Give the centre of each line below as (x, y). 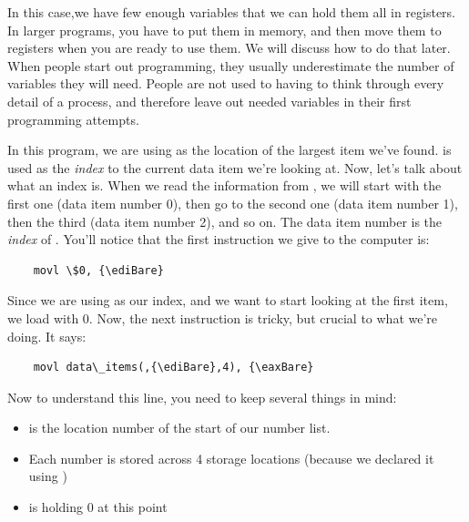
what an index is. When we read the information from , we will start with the (224, 185)
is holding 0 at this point (98, 507)
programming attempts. (73, 119)
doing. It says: (47, 336)
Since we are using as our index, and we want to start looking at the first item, (228, 300)
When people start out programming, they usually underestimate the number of (231, 65)
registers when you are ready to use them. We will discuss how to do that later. (229, 48)
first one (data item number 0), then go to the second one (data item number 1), (233, 203)
